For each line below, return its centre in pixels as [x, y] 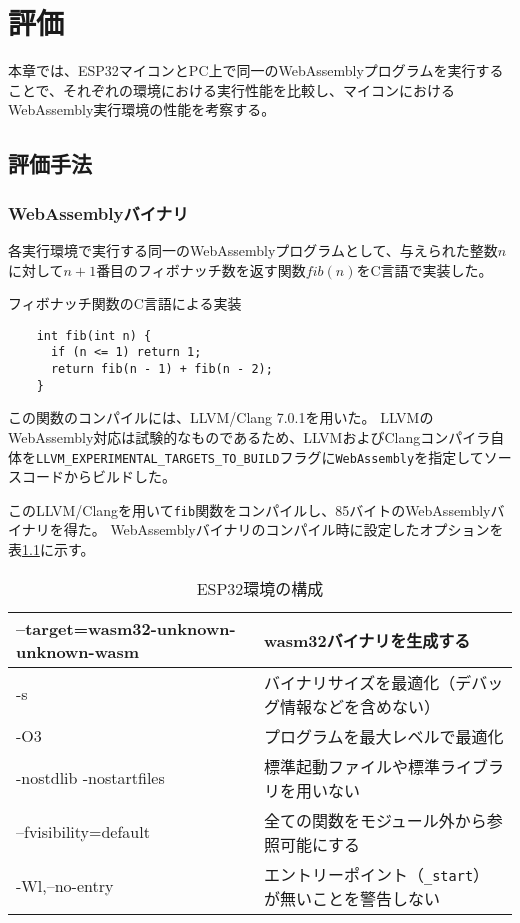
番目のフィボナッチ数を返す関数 [201, 269]
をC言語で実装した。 [424, 269]
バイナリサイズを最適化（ [359, 682]
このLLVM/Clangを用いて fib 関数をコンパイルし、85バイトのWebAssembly [249, 509]
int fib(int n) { [94, 335]
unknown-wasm [78, 651]
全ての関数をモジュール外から [375, 820]
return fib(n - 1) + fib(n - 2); [161, 369]
